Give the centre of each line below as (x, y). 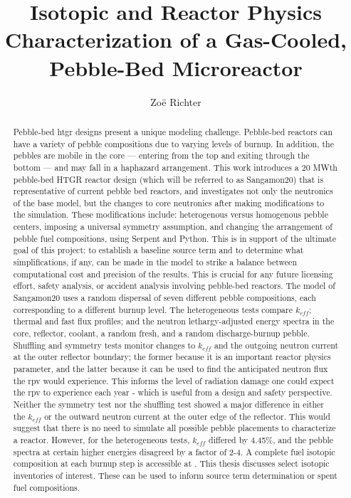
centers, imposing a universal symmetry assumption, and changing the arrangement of (173, 227)
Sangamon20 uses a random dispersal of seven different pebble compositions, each (164, 298)
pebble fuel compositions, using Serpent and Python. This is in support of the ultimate (174, 238)
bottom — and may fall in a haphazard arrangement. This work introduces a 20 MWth (175, 167)
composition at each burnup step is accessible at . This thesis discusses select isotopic (171, 463)
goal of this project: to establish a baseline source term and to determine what (158, 250)
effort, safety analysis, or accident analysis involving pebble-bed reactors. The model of (174, 286)
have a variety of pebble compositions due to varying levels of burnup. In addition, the (173, 143)
